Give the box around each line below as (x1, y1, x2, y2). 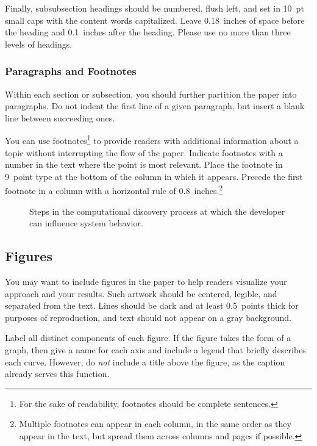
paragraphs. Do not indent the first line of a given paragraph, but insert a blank (5, 99, 305, 112)
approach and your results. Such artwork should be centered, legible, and (5, 287, 277, 300)
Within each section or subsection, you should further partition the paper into (5, 87, 297, 100)
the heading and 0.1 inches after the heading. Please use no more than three (5, 26, 291, 38)
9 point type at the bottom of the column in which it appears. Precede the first (5, 170, 303, 182)
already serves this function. (5, 367, 110, 380)
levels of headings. (5, 37, 73, 50)
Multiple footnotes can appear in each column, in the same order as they (19, 417, 291, 430)
